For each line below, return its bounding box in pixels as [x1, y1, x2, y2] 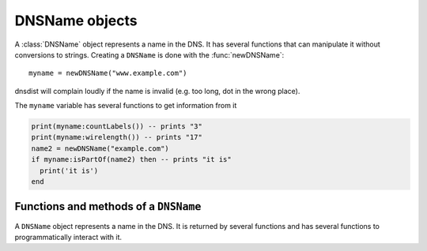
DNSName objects [14, 12, 138, 29]
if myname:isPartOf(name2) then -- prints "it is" [31, 155, 232, 164]
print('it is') [40, 166, 99, 175]
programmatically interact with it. [14, 232, 123, 242]
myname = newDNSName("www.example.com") [28, 69, 187, 78]
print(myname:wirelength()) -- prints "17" [31, 133, 203, 142]
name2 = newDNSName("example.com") [31, 144, 169, 153]
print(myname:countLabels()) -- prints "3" [31, 122, 203, 131]
